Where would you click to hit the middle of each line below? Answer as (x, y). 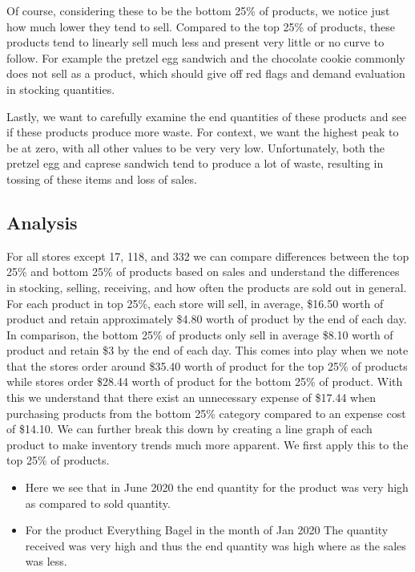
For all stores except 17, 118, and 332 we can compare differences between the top (208, 256)
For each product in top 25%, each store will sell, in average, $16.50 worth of (195, 303)
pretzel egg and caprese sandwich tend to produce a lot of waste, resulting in (195, 163)
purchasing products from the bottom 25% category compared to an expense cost (206, 413)
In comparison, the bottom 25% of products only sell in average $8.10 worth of (200, 334)
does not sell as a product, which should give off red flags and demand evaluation (206, 73)
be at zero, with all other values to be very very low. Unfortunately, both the (196, 147)
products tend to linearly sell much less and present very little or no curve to (195, 42)
